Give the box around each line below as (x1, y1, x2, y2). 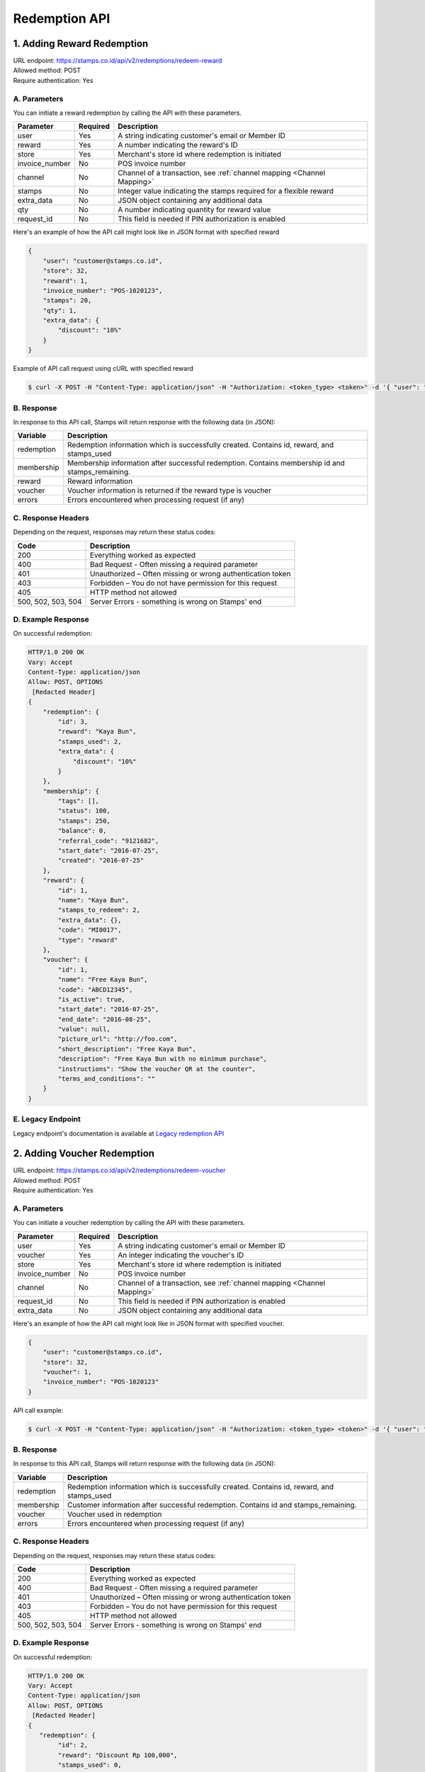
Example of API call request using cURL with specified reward (13, 364, 194, 373)
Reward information (67, 476, 133, 486)
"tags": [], (57, 797, 99, 805)
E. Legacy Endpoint (13, 1114, 81, 1124)
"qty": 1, (42, 306, 77, 315)
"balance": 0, (57, 826, 107, 835)
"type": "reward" (57, 936, 118, 944)
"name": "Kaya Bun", (57, 897, 130, 904)
